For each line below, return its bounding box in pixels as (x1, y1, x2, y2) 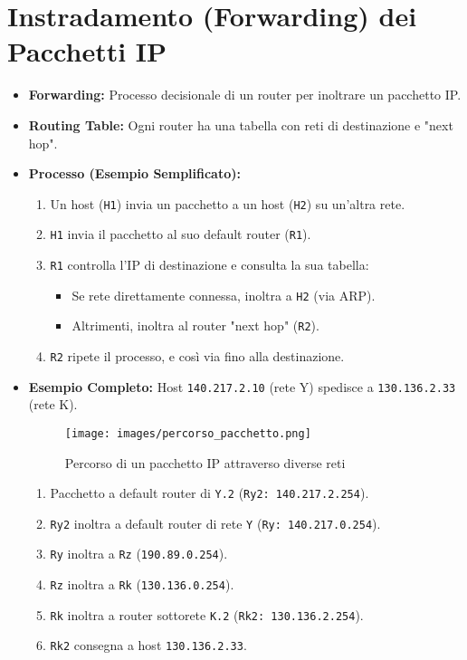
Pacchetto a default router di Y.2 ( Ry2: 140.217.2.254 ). (50, 483, 369, 502)
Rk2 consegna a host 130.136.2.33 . (50, 636, 247, 655)
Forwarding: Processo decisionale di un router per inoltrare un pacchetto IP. (28, 85, 462, 104)
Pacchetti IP (7, 33, 167, 70)
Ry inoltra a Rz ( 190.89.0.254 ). (50, 544, 228, 563)
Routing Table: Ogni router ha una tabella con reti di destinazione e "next (28, 115, 453, 134)
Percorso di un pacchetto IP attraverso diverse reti (64, 453, 346, 472)
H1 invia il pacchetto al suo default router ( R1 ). (50, 225, 311, 244)
